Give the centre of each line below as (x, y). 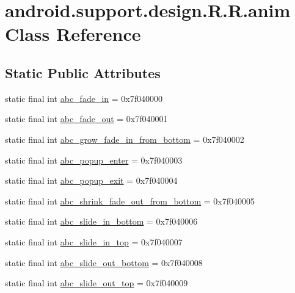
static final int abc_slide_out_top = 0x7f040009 (97, 283)
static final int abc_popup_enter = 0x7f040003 (94, 160)
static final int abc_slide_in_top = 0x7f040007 (94, 241)
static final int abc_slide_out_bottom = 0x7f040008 (104, 262)
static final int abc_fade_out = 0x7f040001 (86, 119)
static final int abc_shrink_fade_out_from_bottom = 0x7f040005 (130, 201)
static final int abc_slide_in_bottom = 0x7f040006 (101, 221)
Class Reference (73, 34)
